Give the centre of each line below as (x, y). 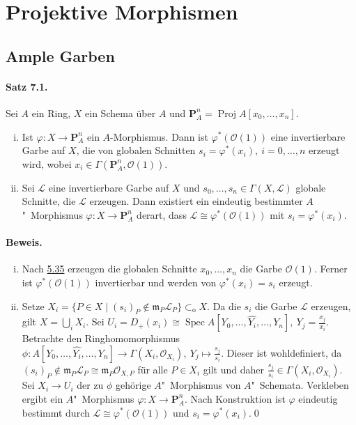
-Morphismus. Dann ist (159, 136)
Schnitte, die (49, 201)
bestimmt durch (56, 412)
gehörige (133, 385)
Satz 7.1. (27, 86)
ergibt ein (42, 398)
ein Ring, (51, 113)
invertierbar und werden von (156, 282)
